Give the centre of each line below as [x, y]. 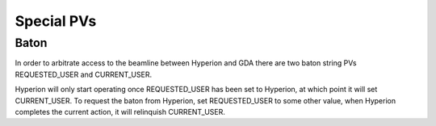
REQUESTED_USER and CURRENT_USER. [84, 74]
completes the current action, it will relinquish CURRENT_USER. [120, 111]
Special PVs [56, 21]
